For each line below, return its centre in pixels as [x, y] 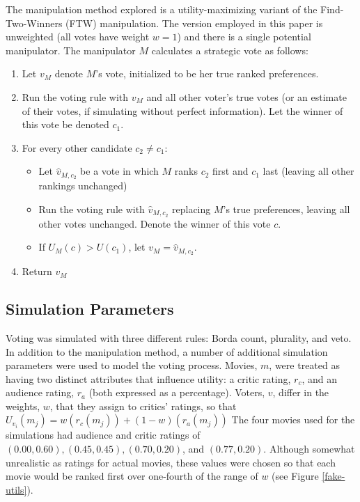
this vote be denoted [65, 124]
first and [230, 171]
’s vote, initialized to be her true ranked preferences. [207, 73]
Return [37, 271]
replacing [191, 209]
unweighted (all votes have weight [78, 37]
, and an [320, 378]
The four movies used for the [293, 419]
